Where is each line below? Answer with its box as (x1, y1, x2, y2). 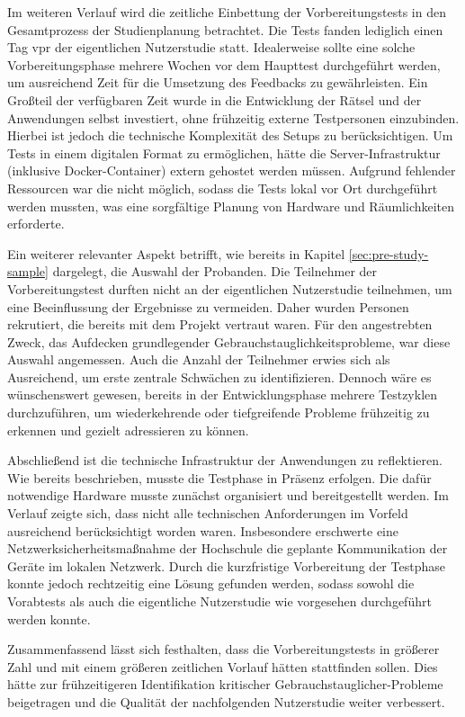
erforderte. (7, 214, 65, 233)
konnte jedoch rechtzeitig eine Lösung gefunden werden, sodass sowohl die (7, 574, 415, 593)
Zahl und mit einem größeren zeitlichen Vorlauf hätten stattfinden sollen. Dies (7, 657, 438, 676)
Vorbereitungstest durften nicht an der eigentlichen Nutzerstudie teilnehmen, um (7, 279, 452, 298)
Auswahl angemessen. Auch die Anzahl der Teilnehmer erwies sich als (7, 350, 390, 369)
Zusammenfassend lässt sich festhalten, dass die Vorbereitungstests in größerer (7, 640, 440, 659)
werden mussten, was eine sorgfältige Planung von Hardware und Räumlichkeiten (7, 196, 455, 215)
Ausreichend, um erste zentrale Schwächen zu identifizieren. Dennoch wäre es (7, 367, 432, 386)
